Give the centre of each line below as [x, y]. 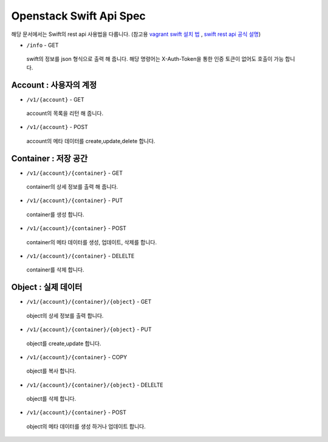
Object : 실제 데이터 [47, 287]
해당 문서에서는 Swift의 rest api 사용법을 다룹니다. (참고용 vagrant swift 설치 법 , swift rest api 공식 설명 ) [136, 34]
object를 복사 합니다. [51, 371]
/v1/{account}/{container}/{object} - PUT [89, 329]
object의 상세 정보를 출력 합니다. [65, 315]
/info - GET [43, 45]
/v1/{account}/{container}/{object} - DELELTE [95, 385]
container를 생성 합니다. [55, 214]
